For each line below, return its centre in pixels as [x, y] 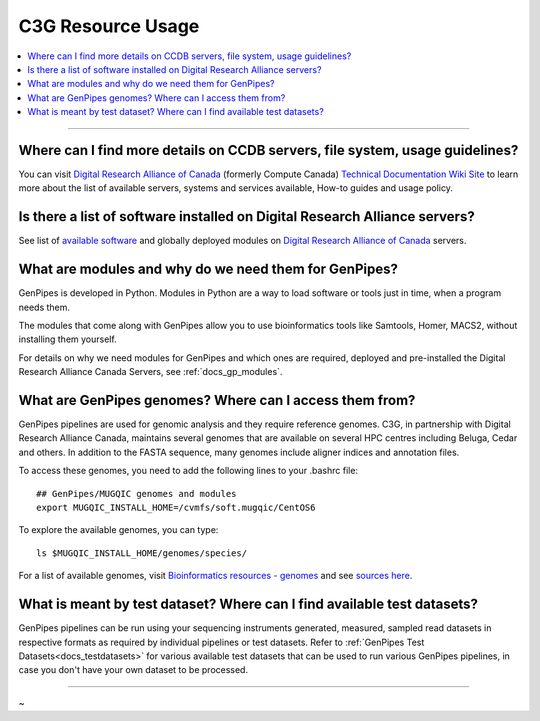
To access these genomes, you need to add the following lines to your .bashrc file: [188, 471]
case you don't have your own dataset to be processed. [133, 670]
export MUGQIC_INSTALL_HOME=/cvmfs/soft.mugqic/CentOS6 [176, 508]
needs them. [44, 307]
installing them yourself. [67, 339]
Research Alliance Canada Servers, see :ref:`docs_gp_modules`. [150, 372]
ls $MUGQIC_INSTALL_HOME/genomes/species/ [142, 553]
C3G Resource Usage [109, 26]
